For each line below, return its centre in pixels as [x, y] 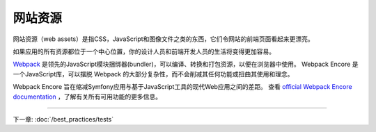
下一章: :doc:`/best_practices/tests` [63, 119]
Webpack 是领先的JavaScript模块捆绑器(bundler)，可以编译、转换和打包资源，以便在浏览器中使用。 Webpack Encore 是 [186, 64]
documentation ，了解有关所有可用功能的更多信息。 [87, 97]
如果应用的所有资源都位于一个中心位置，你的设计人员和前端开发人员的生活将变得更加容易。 [144, 51]
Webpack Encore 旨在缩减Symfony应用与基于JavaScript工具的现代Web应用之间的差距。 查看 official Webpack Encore [182, 87]
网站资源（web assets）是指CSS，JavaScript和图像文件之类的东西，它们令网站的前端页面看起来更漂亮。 [163, 39]
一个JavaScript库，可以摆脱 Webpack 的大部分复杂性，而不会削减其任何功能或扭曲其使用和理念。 [153, 74]
